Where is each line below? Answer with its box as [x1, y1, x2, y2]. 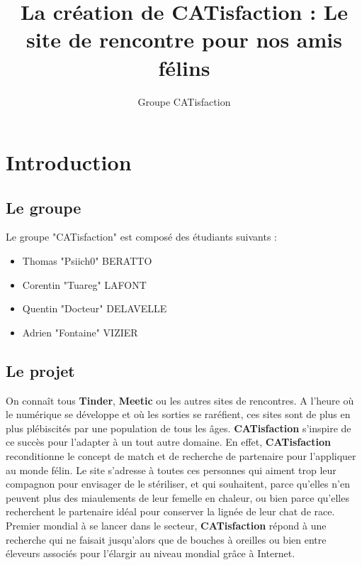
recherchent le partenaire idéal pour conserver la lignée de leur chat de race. [6, 504, 335, 519]
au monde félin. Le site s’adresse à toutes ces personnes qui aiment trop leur [6, 462, 336, 477]
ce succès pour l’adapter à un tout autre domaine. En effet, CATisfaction [6, 434, 331, 449]
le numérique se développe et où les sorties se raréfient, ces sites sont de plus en [6, 407, 351, 422]
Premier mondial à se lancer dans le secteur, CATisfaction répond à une [6, 518, 327, 532]
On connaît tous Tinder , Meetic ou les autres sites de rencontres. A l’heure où [6, 393, 354, 407]
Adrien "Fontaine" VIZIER [22, 324, 138, 339]
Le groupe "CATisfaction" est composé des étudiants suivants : [6, 229, 277, 244]
